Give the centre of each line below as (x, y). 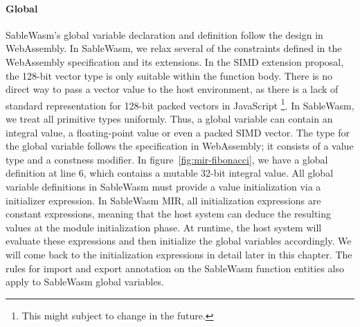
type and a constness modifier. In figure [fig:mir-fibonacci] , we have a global (167, 159)
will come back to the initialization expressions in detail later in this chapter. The (179, 254)
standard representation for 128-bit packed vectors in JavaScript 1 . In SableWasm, (180, 104)
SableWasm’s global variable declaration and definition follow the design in (164, 34)
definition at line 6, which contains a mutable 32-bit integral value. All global (170, 173)
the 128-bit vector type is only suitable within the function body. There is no (169, 75)
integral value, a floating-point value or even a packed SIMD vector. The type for (178, 132)
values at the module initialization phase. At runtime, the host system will (164, 227)
